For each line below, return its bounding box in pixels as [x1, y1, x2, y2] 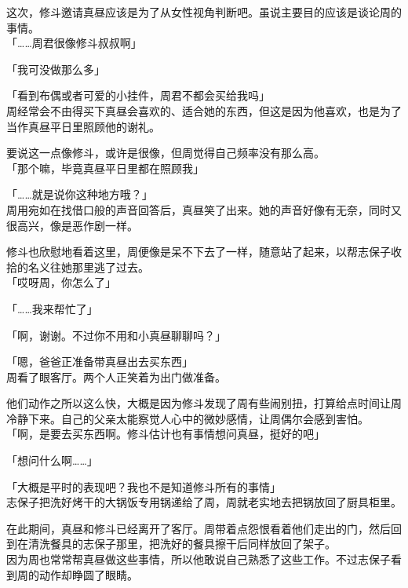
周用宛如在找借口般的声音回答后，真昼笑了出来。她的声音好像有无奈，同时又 [6, 201, 402, 217]
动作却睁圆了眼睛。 [38, 566, 138, 583]
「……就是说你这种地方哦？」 [6, 186, 153, 203]
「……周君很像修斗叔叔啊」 [6, 35, 142, 51]
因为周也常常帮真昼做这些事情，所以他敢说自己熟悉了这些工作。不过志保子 [6, 551, 391, 568]
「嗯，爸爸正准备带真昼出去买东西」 [6, 353, 193, 370]
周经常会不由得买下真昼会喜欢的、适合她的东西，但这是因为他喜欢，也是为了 [6, 102, 402, 119]
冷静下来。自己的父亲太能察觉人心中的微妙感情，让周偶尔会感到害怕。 [6, 410, 369, 426]
